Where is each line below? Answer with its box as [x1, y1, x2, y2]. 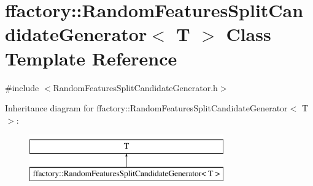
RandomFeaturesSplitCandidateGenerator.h [53, 81, 218, 94]
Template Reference [5, 45, 177, 70]
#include [5, 81, 39, 94]
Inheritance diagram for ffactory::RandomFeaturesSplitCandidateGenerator [5, 102, 288, 114]
